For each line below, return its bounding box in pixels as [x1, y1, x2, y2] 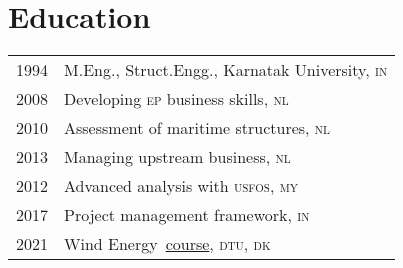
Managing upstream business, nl [64, 145, 291, 169]
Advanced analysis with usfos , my [64, 174, 299, 198]
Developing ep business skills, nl [64, 87, 289, 111]
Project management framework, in [64, 203, 310, 227]
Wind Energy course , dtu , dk [64, 232, 271, 256]
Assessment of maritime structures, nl [64, 116, 330, 140]
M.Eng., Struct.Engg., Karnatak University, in [64, 58, 388, 82]
